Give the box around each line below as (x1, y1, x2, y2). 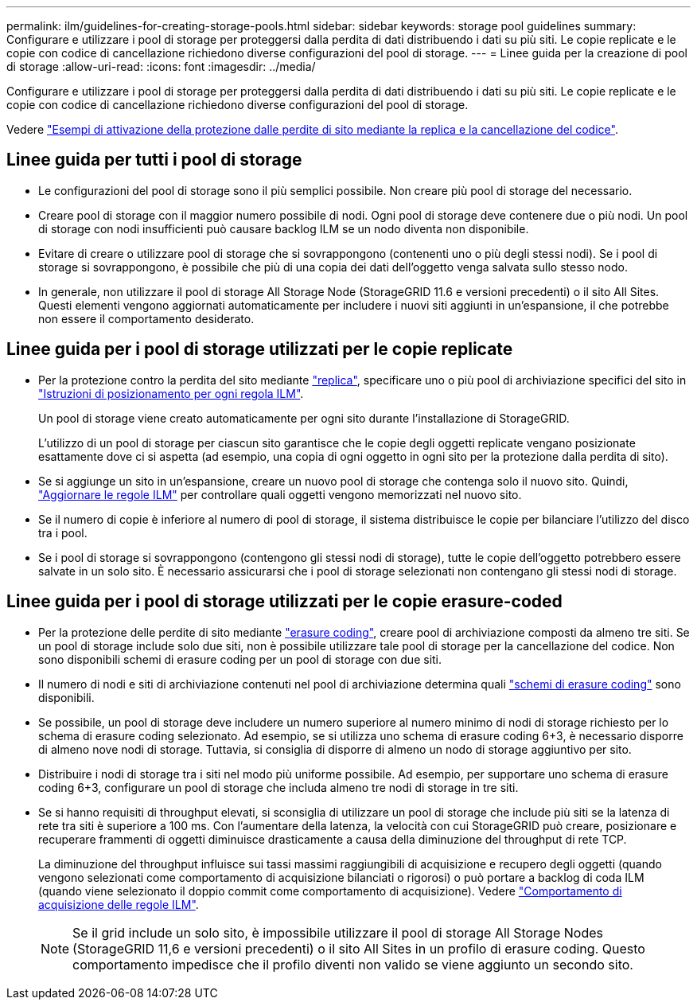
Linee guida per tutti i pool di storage (6, 150, 302, 170)
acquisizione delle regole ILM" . (38, 897, 199, 911)
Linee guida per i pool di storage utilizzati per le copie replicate (6, 339, 513, 360)
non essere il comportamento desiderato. (38, 311, 255, 326)
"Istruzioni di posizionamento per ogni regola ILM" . (38, 386, 304, 400)
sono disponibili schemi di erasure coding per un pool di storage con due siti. (38, 652, 442, 666)
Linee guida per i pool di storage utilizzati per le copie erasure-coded (6, 591, 563, 612)
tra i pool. (38, 525, 88, 540)
